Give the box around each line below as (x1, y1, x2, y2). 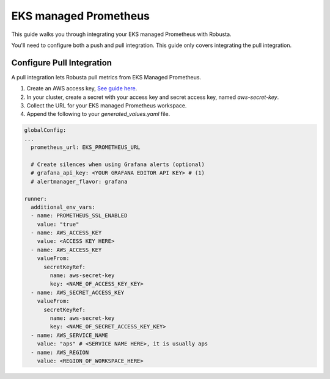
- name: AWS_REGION (31, 348, 89, 356)
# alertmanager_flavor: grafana (31, 178, 128, 185)
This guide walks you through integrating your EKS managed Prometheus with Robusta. (11, 31, 232, 38)
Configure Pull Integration (11, 57, 112, 68)
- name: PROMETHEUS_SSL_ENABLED (31, 212, 128, 219)
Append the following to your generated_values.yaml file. (26, 110, 170, 118)
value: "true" (37, 220, 79, 228)
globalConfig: (24, 127, 67, 134)
